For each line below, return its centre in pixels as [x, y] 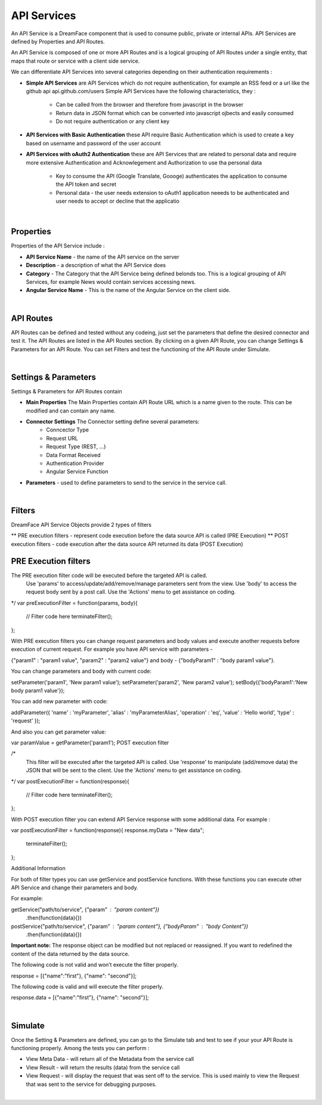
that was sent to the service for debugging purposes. [91, 1084]
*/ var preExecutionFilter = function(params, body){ [75, 603]
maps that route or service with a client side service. [75, 61]
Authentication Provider [75, 463]
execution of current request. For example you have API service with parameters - [112, 649]
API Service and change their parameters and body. [75, 887]
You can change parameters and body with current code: [81, 671]
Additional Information [38, 868]
